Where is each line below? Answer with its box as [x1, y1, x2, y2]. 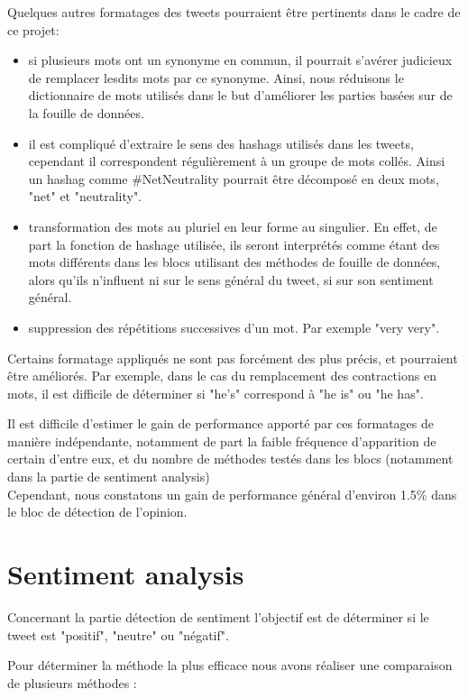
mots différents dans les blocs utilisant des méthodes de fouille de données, [28, 253, 441, 271]
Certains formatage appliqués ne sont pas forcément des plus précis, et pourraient [7, 348, 458, 367]
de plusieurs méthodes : [7, 673, 137, 692]
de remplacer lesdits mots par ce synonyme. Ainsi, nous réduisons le [28, 68, 404, 87]
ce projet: [7, 20, 60, 39]
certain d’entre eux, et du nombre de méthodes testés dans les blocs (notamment [7, 449, 454, 468]
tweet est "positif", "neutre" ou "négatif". [7, 625, 229, 644]
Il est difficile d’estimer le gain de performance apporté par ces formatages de [7, 414, 434, 433]
